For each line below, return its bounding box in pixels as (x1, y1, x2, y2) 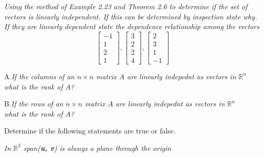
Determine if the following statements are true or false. (4, 125, 176, 136)
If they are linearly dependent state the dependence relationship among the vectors (4, 21, 259, 32)
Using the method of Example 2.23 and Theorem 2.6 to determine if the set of (4, 1, 248, 11)
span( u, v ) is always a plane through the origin (23, 142, 172, 153)
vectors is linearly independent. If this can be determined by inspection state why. (4, 11, 257, 21)
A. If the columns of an (4, 71, 75, 81)
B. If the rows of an (4, 98, 63, 109)
